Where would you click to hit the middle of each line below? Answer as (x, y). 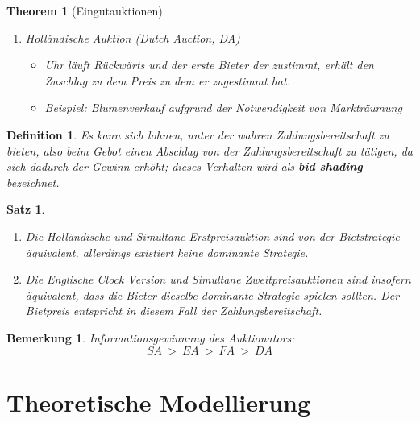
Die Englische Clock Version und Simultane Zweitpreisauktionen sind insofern (218, 279)
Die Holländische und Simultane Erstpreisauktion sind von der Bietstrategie (212, 236)
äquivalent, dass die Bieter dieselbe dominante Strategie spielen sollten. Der (212, 294)
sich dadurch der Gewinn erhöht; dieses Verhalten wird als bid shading (185, 166)
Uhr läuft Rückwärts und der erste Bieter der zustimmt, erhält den (209, 65)
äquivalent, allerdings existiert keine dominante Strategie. (167, 252)
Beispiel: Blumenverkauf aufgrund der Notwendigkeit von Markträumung (223, 108)
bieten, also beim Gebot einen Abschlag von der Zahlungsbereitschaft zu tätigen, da (210, 150)
